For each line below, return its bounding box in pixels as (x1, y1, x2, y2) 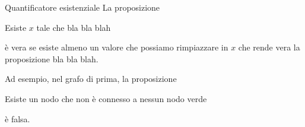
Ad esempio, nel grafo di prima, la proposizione (5, 72, 177, 85)
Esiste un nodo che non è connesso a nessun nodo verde (5, 92, 207, 104)
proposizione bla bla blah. (5, 52, 99, 65)
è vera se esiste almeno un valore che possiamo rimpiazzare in (5, 41, 228, 53)
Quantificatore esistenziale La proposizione (5, 1, 160, 13)
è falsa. (5, 112, 30, 125)
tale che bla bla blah (36, 21, 111, 33)
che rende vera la (238, 41, 300, 53)
